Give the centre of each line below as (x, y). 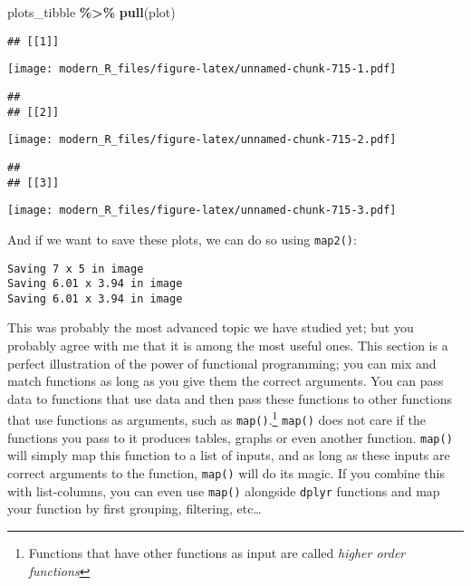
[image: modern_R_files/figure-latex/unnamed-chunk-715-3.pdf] (202, 211)
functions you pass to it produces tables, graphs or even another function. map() (230, 437)
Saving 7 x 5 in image (76, 269)
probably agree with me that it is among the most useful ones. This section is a (228, 346)
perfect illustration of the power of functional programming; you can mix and (222, 363)
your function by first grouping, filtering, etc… (135, 509)
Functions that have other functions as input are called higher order (217, 552)
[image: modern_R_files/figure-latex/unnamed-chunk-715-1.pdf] (202, 69)
